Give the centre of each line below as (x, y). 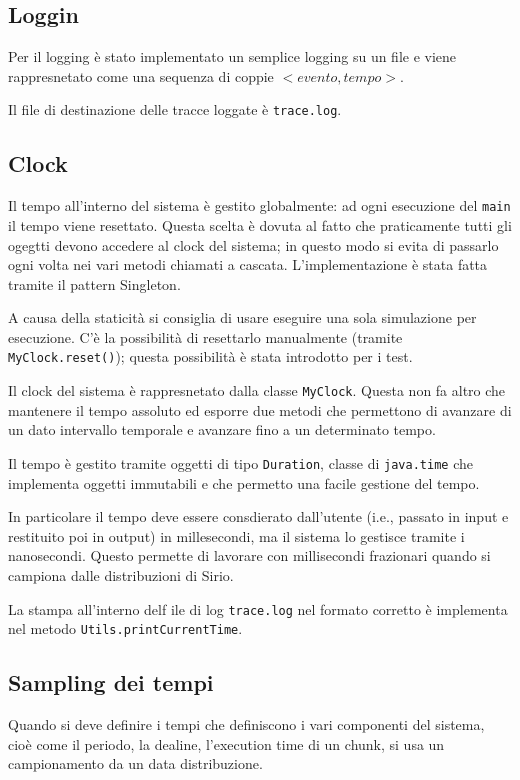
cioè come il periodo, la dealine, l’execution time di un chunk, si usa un (226, 743)
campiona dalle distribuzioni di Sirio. (121, 575)
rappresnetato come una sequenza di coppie (141, 75)
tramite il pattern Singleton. (94, 283)
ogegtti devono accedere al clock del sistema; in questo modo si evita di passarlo (253, 244)
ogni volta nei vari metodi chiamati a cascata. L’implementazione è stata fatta (248, 264)
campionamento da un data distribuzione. (135, 763)
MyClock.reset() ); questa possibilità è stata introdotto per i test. (210, 356)
